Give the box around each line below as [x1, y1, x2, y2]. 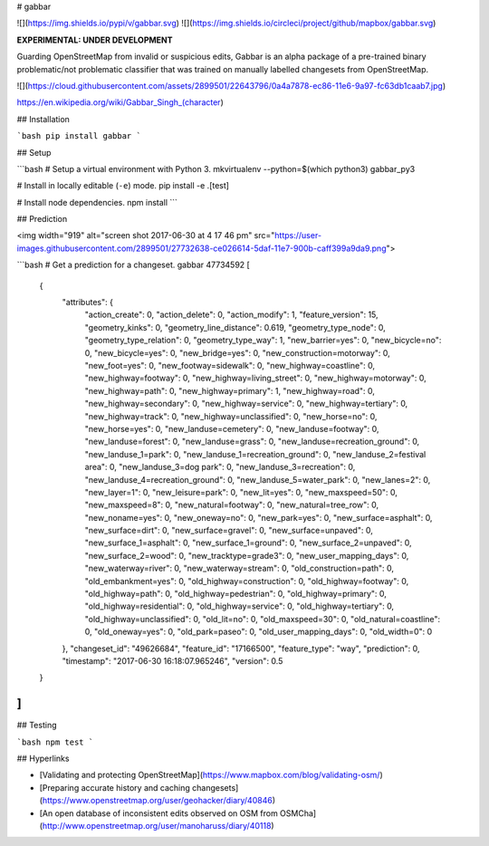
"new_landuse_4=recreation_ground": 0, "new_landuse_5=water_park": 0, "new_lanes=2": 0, [84, 474, 431, 485]
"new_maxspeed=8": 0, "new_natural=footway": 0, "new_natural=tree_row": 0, [84, 499, 379, 511]
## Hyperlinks [16, 753, 70, 764]
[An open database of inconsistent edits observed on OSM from [39, 807, 278, 819]
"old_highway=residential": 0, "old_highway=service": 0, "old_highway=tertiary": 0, [84, 601, 394, 611]
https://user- [274, 230, 321, 241]
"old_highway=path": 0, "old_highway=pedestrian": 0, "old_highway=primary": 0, [84, 589, 387, 600]
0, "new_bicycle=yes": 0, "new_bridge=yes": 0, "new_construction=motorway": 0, [84, 347, 391, 358]
